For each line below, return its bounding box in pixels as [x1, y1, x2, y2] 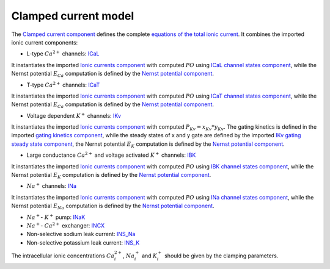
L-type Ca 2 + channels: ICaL [26, 49, 100, 57]
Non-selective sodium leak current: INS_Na [26, 231, 136, 238]
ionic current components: [11, 38, 78, 46]
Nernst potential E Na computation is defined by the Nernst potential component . [11, 202, 215, 210]
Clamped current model [11, 9, 134, 23]
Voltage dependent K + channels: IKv [26, 112, 122, 119]
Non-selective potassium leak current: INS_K [26, 239, 140, 246]
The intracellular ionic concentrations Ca [11, 252, 115, 259]
